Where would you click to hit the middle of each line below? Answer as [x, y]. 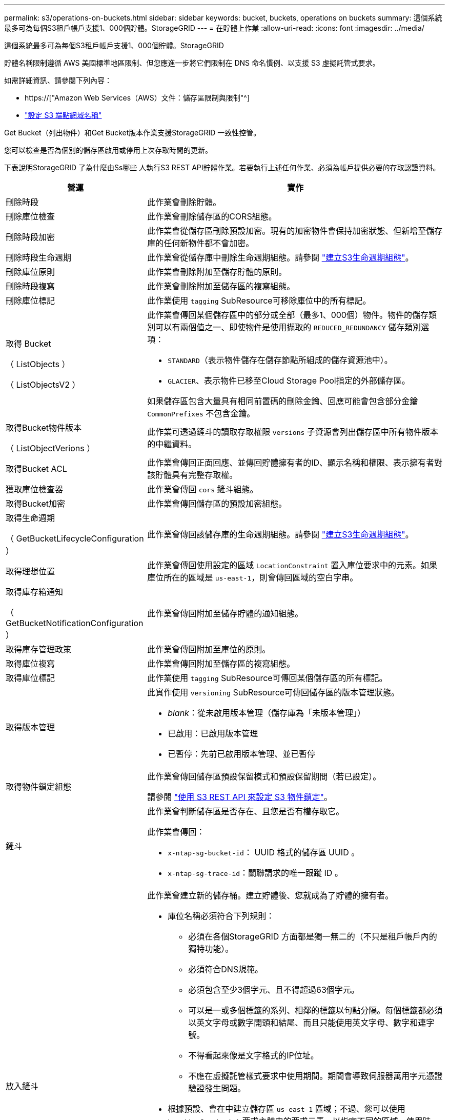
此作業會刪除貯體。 [184, 202]
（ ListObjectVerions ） [50, 448]
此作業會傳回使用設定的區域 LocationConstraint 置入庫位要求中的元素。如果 [292, 565]
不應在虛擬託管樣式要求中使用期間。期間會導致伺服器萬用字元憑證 [315, 1076]
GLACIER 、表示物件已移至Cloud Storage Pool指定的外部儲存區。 [289, 381]
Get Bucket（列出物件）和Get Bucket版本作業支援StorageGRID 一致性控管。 [132, 133]
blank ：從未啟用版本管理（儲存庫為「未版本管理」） [267, 713]
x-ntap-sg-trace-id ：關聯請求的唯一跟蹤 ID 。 [255, 873]
